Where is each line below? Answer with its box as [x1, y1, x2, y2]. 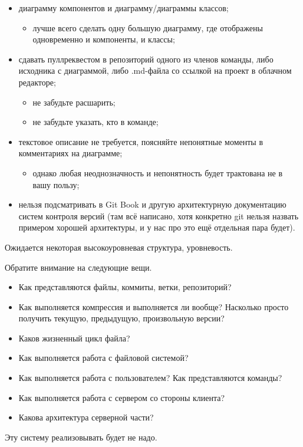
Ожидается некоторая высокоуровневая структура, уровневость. [5, 241, 233, 253]
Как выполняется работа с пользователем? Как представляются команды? [18, 372, 282, 384]
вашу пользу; [32, 178, 80, 190]
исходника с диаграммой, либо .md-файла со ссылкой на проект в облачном [18, 64, 292, 77]
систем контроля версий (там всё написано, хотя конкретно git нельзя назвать [18, 209, 299, 222]
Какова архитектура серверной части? [18, 411, 154, 423]
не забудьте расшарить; [32, 96, 116, 108]
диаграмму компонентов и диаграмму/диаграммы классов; [18, 2, 229, 14]
